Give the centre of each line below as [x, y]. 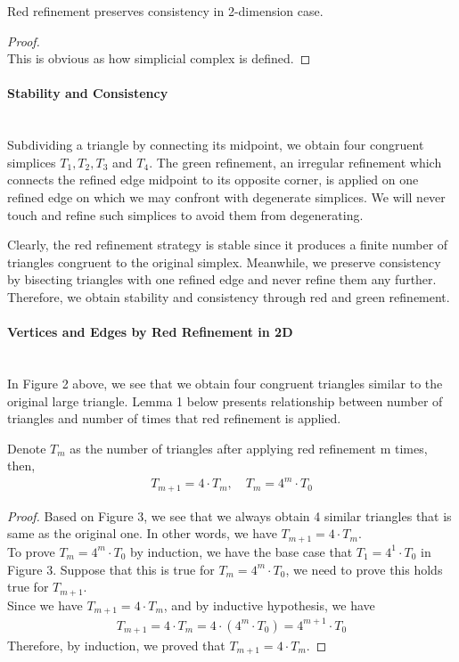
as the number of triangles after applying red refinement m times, [249, 448]
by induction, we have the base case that [242, 551]
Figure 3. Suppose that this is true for [111, 569]
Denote [27, 448]
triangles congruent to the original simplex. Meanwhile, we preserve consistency [224, 262]
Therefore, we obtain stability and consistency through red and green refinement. [229, 296]
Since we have [45, 605]
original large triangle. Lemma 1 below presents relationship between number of [225, 400]
